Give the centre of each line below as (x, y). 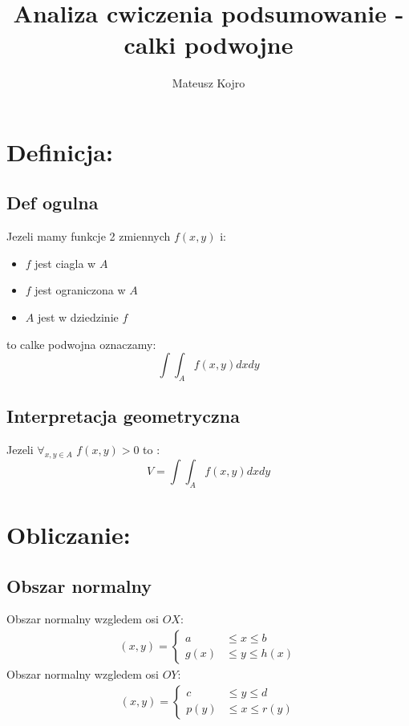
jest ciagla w (65, 263)
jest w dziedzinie (78, 317)
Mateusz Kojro (209, 83)
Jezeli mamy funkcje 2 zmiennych (89, 236)
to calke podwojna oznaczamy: (81, 344)
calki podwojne (209, 45)
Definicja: (60, 151)
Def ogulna (53, 203)
